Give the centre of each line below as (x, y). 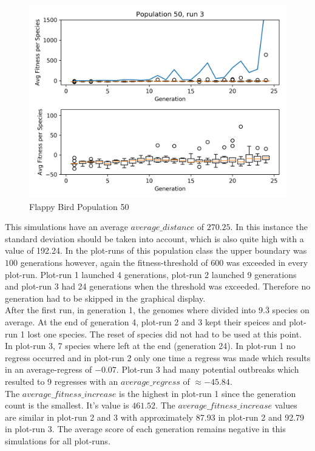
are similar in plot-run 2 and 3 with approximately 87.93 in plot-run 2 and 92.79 (155, 417)
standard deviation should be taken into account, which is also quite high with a (154, 238)
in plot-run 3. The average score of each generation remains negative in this (145, 429)
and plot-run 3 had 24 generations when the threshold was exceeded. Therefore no (158, 286)
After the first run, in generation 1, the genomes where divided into (130, 310)
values (286, 405)
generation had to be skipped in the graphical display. (105, 298)
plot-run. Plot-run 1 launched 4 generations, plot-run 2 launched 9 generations (151, 274)
